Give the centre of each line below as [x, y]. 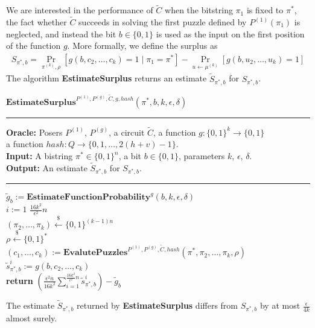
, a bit [130, 156]
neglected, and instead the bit [61, 33]
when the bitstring [199, 10]
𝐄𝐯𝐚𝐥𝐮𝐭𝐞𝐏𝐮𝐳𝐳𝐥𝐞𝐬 [95, 253]
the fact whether [37, 22]
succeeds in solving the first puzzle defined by [163, 22]
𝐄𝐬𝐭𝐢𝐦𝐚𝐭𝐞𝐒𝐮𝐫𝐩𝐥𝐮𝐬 [41, 102]
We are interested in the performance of [80, 10]
